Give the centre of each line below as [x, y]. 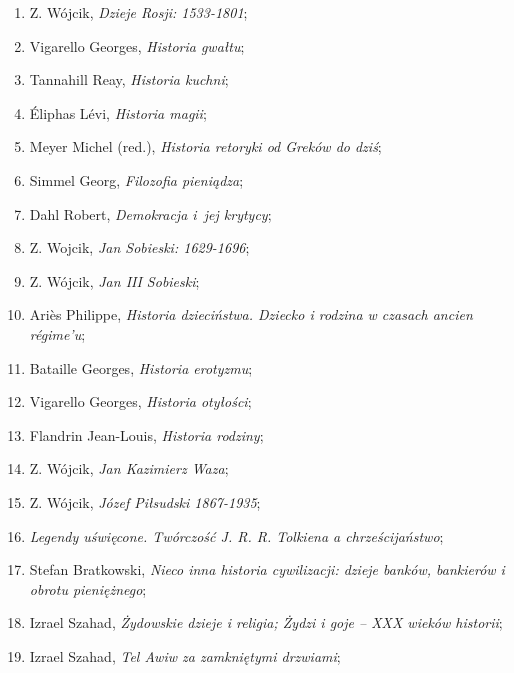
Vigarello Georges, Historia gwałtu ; [137, 45]
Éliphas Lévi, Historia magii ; [118, 112]
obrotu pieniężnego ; [88, 588]
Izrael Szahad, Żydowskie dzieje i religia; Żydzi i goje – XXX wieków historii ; [266, 622]
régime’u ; [57, 333]
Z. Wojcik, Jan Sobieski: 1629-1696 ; [139, 247]
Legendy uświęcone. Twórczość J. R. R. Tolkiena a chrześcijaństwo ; [236, 535]
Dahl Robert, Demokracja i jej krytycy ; [150, 213]
